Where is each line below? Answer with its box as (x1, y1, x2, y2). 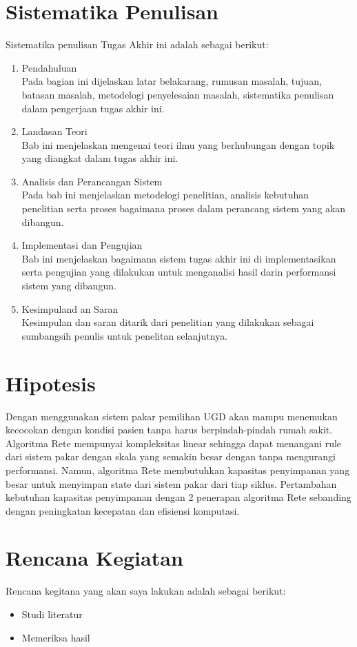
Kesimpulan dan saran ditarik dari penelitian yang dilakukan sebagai (21, 315, 314, 329)
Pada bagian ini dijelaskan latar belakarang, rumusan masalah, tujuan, (21, 74, 322, 88)
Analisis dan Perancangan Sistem (21, 174, 163, 188)
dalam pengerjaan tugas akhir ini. (21, 101, 165, 115)
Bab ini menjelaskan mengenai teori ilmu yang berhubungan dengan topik (21, 137, 335, 152)
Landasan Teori (21, 124, 88, 138)
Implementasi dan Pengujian (21, 238, 143, 252)
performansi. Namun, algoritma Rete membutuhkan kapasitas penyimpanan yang (6, 462, 350, 477)
